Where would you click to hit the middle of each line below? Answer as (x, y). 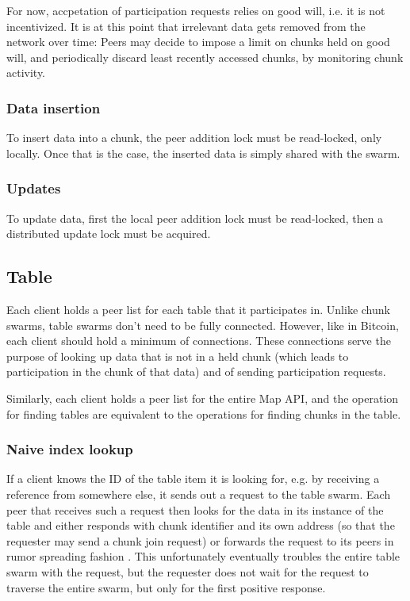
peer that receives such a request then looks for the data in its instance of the (195, 509)
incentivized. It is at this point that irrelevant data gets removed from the (186, 26)
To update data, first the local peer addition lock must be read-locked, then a (195, 218)
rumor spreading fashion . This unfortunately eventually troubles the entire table (203, 556)
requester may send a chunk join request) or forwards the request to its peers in (200, 540)
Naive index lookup (70, 449)
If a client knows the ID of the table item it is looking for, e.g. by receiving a (193, 479)
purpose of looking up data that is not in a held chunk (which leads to (178, 356)
